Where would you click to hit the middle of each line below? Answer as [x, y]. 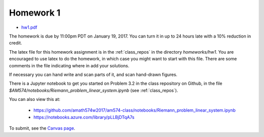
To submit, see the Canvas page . [42, 128]
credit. [15, 43]
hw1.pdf [29, 27]
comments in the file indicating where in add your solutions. [69, 65]
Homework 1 [35, 13]
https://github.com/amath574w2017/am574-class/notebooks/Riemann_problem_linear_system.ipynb [134, 110]
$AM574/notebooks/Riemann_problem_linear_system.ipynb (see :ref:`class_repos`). [94, 90]
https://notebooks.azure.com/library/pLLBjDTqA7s [84, 117]
